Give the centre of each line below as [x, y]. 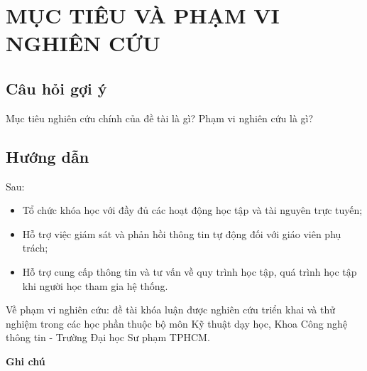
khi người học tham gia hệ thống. [95, 285]
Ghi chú [26, 361]
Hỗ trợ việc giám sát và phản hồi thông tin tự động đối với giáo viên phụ [182, 233]
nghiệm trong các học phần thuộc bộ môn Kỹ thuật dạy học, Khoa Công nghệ [177, 323]
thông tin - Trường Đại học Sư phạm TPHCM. [108, 337]
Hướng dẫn [48, 156]
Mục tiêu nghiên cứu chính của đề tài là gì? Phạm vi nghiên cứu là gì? [160, 118]
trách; [35, 248]
